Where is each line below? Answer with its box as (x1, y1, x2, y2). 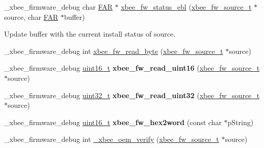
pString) (227, 116, 254, 127)
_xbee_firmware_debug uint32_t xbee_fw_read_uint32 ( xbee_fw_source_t (4, 90, 260, 100)
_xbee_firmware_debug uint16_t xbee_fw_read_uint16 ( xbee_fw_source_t (4, 63, 260, 73)
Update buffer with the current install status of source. (4, 28, 176, 39)
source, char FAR (4, 11, 58, 22)
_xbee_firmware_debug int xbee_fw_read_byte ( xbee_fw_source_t (4, 45, 223, 56)
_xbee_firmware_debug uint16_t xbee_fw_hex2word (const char (4, 116, 222, 127)
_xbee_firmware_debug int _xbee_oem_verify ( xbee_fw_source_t (4, 134, 219, 144)
